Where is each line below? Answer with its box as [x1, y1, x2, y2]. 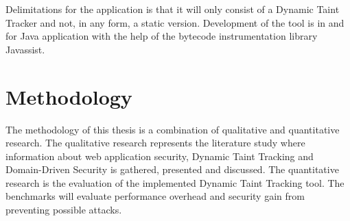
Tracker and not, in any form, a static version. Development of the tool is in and [5, 15, 345, 29]
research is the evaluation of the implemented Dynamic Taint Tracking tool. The [5, 175, 345, 190]
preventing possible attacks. [5, 203, 122, 217]
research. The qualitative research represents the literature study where [5, 135, 305, 150]
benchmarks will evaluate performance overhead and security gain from [5, 189, 305, 203]
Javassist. [5, 42, 45, 56]
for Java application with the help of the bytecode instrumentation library [5, 29, 318, 43]
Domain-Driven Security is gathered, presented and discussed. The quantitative [5, 162, 339, 177]
